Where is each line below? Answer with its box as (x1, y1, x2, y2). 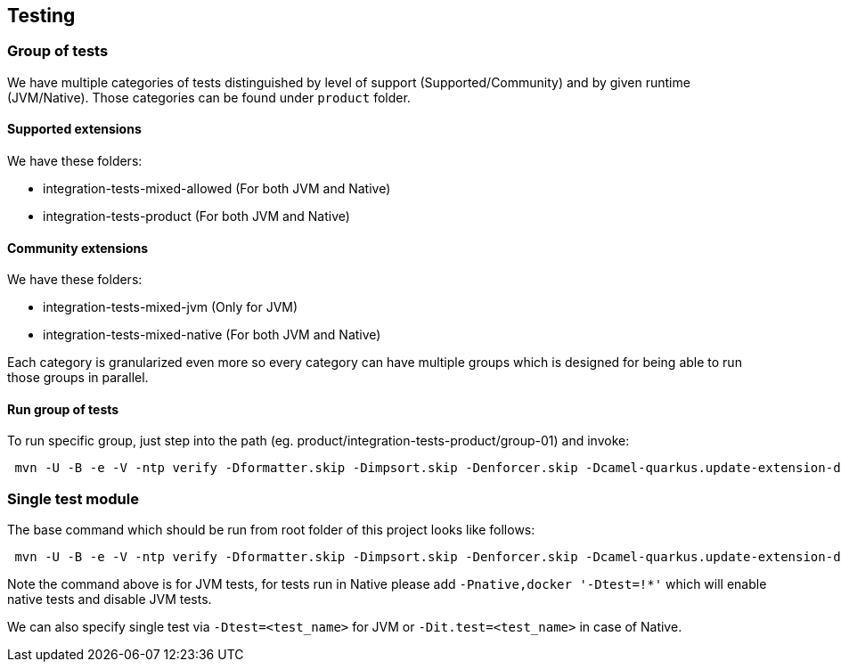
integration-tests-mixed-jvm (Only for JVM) (43, 299, 298, 315)
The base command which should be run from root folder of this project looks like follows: (7, 522, 535, 538)
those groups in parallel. (7, 370, 149, 386)
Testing (7, 4, 76, 27)
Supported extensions (7, 121, 142, 137)
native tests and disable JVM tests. (7, 591, 212, 608)
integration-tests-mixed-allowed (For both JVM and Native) (43, 181, 391, 197)
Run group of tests (7, 401, 119, 417)
